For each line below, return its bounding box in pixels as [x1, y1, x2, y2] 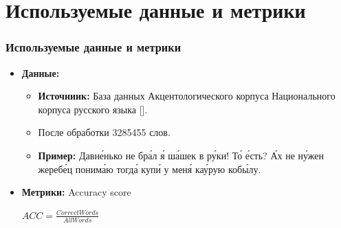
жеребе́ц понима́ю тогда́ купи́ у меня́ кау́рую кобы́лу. [38, 161, 261, 176]
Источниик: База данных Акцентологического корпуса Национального [38, 89, 335, 103]
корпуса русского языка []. [38, 102, 148, 116]
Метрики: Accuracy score [21, 185, 131, 199]
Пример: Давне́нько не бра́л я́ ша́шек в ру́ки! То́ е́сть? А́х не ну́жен [38, 148, 324, 162]
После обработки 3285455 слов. [38, 125, 170, 139]
